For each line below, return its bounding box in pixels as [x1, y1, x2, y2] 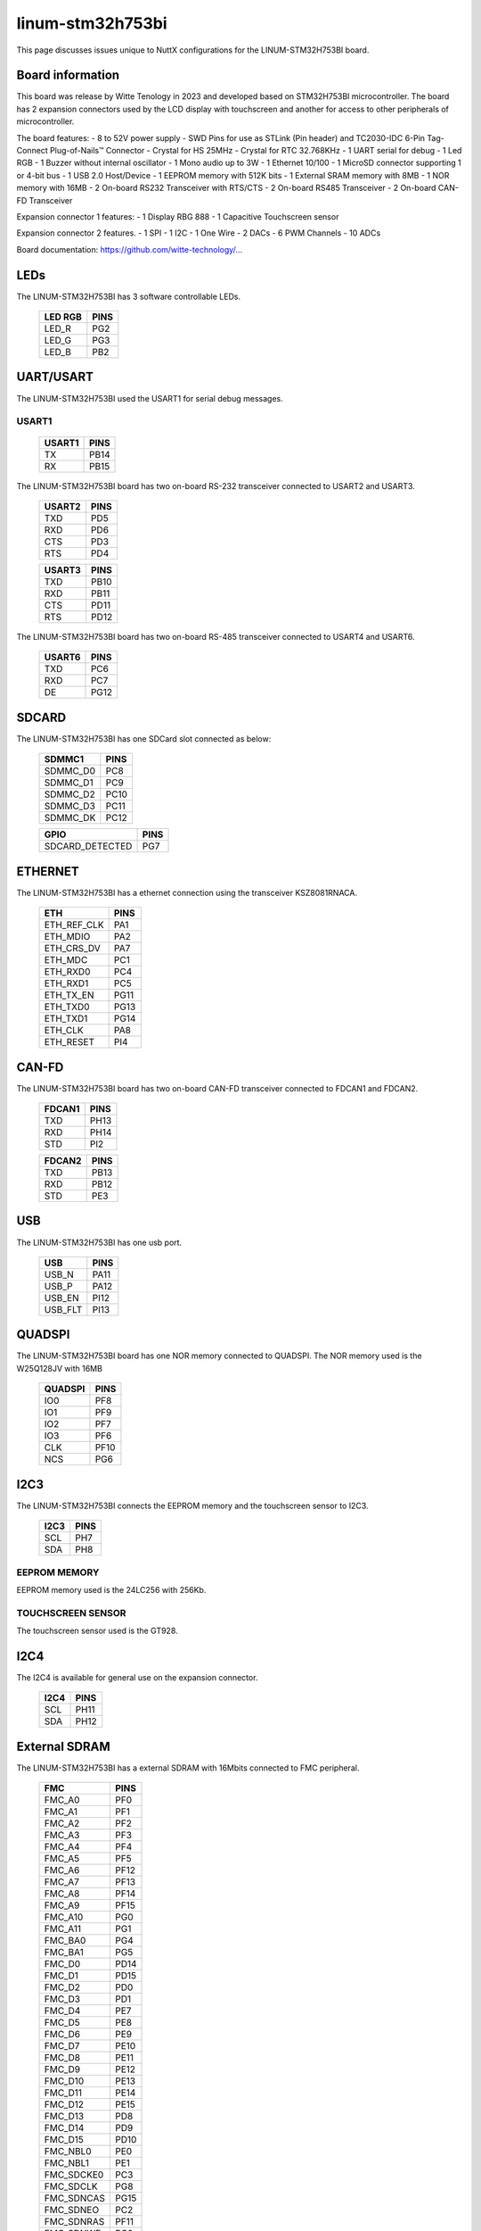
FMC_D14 [44, 2122, 85, 2135]
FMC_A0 [44, 1794, 80, 1806]
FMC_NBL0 [44, 2145, 93, 2158]
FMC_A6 [44, 1864, 80, 1877]
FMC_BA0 [44, 1935, 86, 1947]
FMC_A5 [44, 1853, 80, 1865]
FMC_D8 [44, 2052, 80, 2064]
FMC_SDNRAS [44, 2216, 105, 2228]
